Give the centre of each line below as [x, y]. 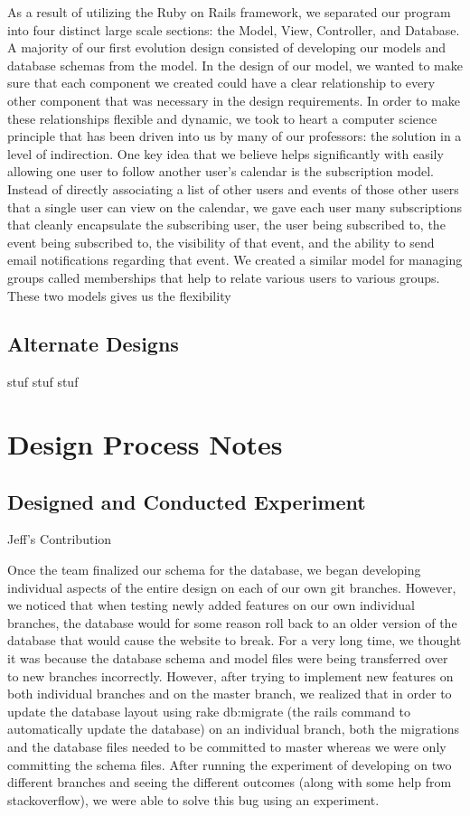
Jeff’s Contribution [60, 539]
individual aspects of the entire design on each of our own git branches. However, [232, 587]
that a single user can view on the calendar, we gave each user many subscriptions [235, 206]
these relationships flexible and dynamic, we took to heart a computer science [222, 118]
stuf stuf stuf [43, 382]
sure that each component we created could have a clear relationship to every [221, 83]
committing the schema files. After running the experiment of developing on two [230, 764]
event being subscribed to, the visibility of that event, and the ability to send [221, 242]
